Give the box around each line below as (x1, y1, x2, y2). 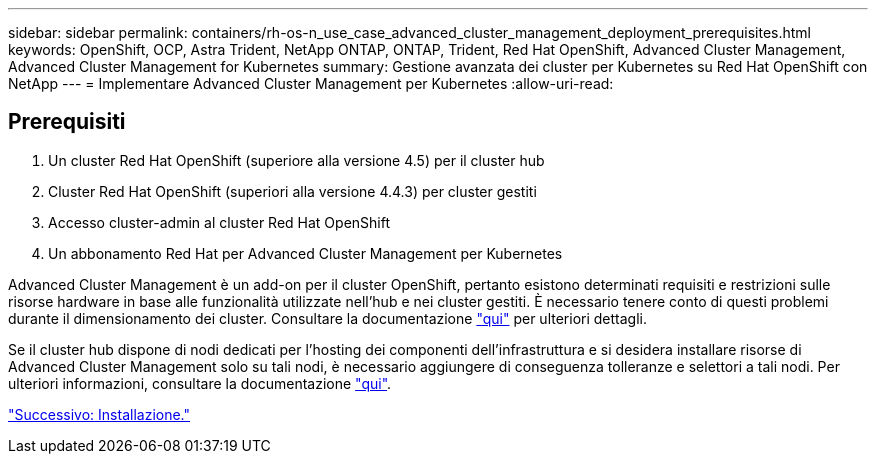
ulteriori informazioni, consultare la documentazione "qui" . (8, 374, 392, 392)
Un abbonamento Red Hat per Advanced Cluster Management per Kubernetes (48, 244, 563, 262)
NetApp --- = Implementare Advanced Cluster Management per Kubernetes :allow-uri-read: (8, 75, 614, 92)
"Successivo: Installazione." (8, 405, 190, 423)
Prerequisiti (8, 109, 126, 135)
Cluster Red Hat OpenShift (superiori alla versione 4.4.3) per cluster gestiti (48, 182, 537, 200)
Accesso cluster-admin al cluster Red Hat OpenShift (48, 213, 391, 231)
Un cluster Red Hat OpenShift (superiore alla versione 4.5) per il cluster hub (48, 151, 545, 169)
